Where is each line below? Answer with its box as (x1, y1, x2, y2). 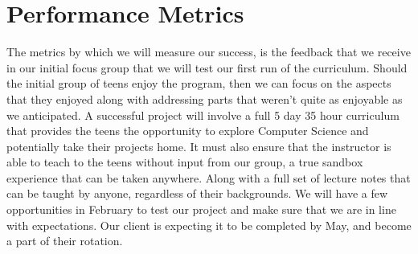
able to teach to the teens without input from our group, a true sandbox (6, 154, 363, 170)
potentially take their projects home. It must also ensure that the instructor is (6, 137, 391, 154)
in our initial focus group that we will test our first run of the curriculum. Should (6, 59, 408, 76)
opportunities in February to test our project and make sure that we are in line (6, 201, 396, 218)
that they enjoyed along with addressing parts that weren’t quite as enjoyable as (6, 90, 403, 107)
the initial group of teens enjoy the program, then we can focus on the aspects (6, 75, 391, 92)
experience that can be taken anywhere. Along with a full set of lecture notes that (6, 169, 411, 186)
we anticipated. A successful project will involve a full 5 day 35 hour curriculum (6, 106, 400, 123)
